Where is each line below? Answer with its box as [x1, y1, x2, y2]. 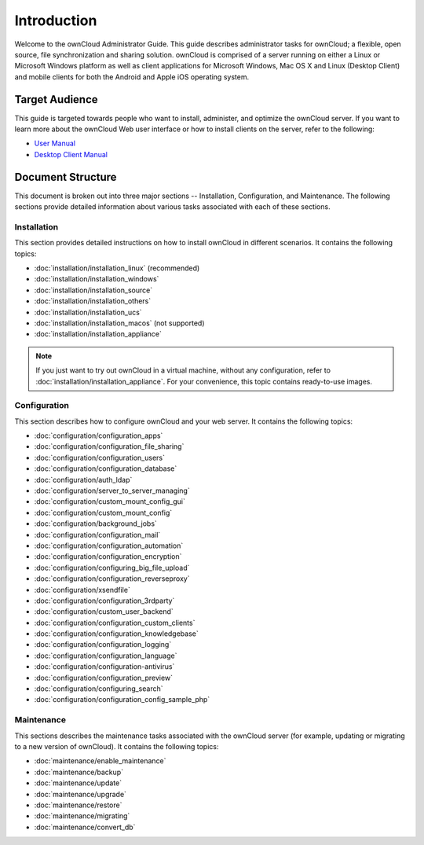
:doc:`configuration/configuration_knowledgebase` [34, 629, 199, 638]
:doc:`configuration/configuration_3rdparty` [34, 596, 175, 605]
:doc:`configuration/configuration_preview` [34, 673, 173, 682]
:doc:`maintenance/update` [34, 778, 122, 788]
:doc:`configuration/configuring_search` [34, 684, 163, 693]
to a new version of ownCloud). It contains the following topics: [14, 741, 219, 751]
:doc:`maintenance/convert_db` [34, 822, 136, 832]
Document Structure [14, 170, 117, 184]
